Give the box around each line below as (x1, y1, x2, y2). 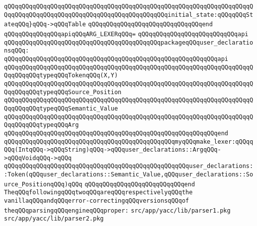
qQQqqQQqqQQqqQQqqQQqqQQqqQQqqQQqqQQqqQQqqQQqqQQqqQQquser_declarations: (4, 163, 254, 170)
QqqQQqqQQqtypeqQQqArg (4, 121, 79, 129)
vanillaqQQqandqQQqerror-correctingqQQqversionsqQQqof (4, 197, 189, 205)
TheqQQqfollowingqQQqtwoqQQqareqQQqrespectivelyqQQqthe (4, 189, 193, 196)
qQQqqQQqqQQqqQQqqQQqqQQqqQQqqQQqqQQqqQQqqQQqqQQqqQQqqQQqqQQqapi (4, 55, 229, 62)
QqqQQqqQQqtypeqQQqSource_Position (4, 88, 122, 96)
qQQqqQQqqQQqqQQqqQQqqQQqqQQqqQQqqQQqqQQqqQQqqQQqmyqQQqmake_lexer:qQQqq (4, 138, 254, 145)
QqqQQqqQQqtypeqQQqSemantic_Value (4, 105, 118, 112)
